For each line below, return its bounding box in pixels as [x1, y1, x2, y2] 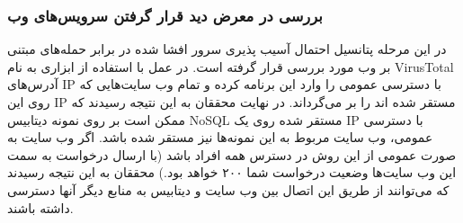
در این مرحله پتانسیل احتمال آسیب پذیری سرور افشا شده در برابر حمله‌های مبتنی [7, 40, 447, 58]
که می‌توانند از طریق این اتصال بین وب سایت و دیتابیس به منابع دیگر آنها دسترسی [7, 180, 450, 199]
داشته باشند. [7, 198, 74, 217]
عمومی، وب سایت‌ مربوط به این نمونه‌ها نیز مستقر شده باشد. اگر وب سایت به [7, 128, 433, 147]
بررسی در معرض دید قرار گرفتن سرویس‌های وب [7, 4, 323, 26]
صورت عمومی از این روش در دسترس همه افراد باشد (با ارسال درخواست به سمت [7, 145, 457, 164]
